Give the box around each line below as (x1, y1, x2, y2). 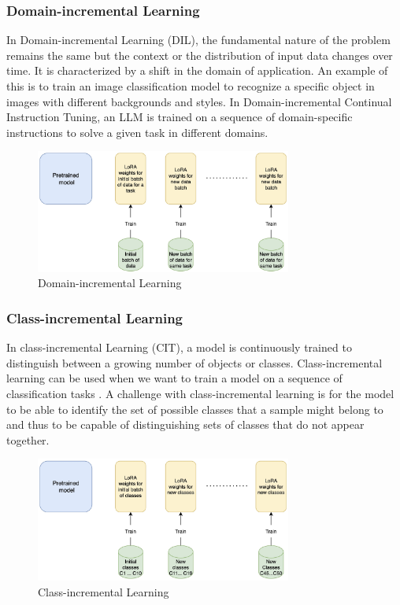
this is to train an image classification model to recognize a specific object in (6, 78, 375, 94)
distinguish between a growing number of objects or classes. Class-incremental (6, 354, 383, 371)
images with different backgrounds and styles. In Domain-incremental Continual (6, 93, 392, 109)
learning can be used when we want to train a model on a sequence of (6, 370, 343, 386)
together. (6, 431, 50, 448)
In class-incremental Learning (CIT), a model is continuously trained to (6, 339, 352, 356)
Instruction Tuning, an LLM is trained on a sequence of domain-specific (6, 109, 353, 125)
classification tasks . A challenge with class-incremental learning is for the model (6, 385, 394, 401)
